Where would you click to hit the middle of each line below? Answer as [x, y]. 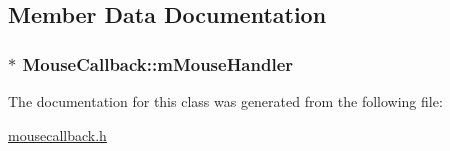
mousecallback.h [57, 134]
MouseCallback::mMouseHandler [158, 63]
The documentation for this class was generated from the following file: [225, 101]
